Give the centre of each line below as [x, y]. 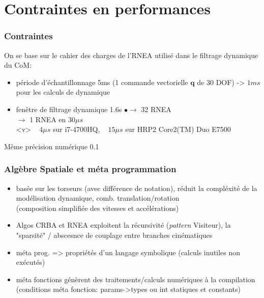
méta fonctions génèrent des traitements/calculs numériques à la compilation [136, 279]
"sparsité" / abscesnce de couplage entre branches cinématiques [114, 235]
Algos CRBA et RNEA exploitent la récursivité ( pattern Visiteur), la [123, 225]
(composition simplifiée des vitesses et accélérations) [97, 208]
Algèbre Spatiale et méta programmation [90, 169]
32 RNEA [156, 109]
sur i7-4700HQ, [76, 129]
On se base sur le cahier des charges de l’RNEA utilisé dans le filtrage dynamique [131, 55]
